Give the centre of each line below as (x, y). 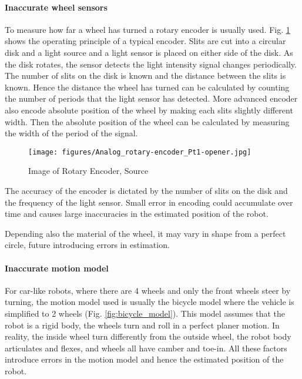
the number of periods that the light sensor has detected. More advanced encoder (151, 98)
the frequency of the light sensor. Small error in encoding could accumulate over (149, 202)
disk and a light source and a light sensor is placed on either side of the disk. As (149, 52)
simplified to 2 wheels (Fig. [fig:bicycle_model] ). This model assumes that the (145, 313)
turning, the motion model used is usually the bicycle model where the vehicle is (150, 302)
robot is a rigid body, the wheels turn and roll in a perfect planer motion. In (142, 325)
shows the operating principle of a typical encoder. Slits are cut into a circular (145, 41)
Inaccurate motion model (57, 268)
